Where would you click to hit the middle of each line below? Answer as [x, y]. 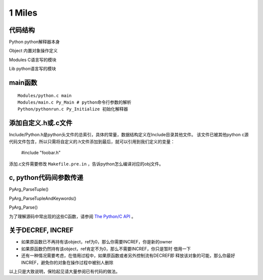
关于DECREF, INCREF [41, 230]
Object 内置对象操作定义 [33, 51]
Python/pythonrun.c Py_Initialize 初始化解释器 [73, 109]
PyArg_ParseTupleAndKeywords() [43, 198]
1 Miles [23, 13]
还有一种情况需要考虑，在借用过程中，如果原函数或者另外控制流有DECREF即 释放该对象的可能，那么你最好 [128, 256]
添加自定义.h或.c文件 [41, 123]
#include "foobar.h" [41, 153]
